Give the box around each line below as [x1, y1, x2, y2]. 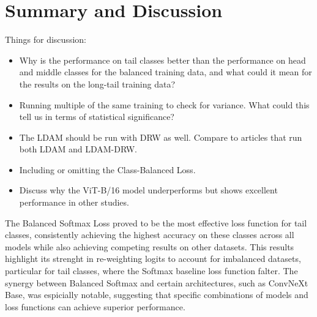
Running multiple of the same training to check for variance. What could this [19, 98, 310, 111]
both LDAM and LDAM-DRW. [19, 143, 137, 155]
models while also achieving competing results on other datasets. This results [5, 240, 294, 253]
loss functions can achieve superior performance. [5, 300, 185, 313]
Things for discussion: [5, 33, 86, 46]
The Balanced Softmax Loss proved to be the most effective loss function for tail [5, 216, 307, 229]
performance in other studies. [19, 196, 129, 209]
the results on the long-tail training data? [19, 77, 175, 90]
